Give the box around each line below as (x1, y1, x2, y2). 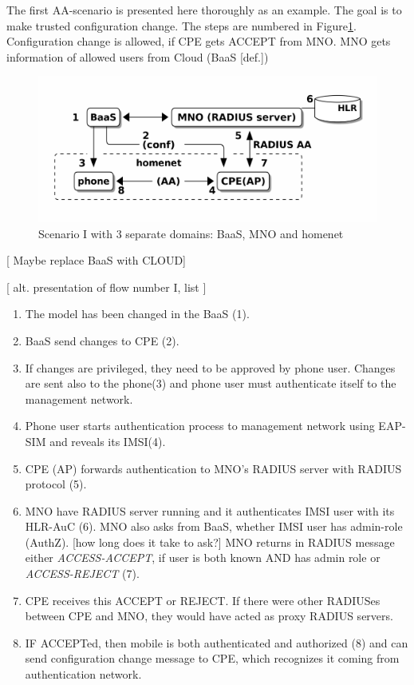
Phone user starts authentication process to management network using (25, 417, 375, 434)
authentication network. (25, 666, 142, 683)
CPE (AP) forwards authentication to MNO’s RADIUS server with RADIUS (25, 460, 402, 476)
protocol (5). (25, 476, 87, 492)
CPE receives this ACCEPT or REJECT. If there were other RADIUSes (25, 591, 380, 608)
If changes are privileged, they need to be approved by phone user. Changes (25, 359, 396, 376)
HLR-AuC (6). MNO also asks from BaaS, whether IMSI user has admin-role (25, 518, 403, 535)
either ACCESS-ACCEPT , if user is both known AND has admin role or (25, 549, 380, 566)
